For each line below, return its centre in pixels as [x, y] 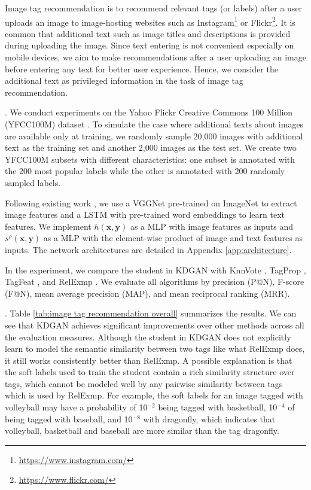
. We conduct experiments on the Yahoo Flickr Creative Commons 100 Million [149, 112]
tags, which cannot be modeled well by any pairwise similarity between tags [144, 383]
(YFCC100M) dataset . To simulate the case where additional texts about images [154, 124]
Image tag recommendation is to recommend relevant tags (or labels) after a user [154, 8]
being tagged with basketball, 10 [218, 407]
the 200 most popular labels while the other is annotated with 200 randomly [145, 171]
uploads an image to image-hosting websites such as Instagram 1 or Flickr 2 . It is [150, 21]
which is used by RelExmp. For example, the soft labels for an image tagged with [154, 395]
